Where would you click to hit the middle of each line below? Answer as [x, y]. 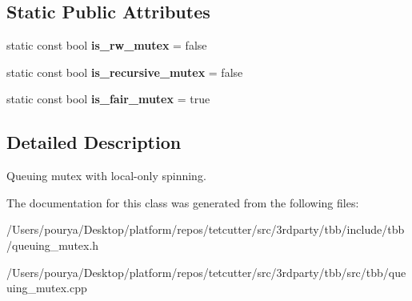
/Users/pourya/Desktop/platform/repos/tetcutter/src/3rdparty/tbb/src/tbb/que [206, 272]
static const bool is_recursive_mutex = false [125, 72]
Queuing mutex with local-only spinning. [106, 176]
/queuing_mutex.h [53, 245]
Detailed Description [94, 142]
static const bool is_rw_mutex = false [107, 45]
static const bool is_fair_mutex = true [108, 99]
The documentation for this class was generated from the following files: [183, 202]
